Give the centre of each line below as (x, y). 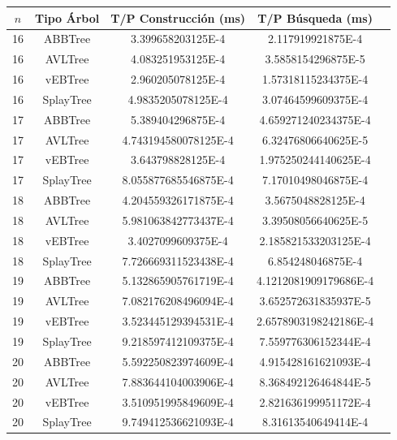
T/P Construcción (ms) (178, 17)
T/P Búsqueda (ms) (315, 17)
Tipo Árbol (67, 17)
